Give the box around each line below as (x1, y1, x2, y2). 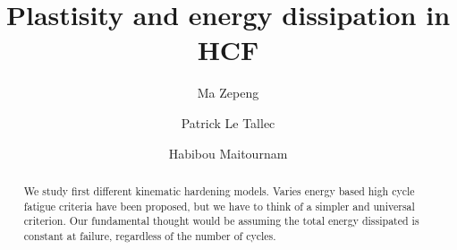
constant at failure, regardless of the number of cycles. (23, 228, 276, 243)
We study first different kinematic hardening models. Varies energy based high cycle (23, 183, 415, 198)
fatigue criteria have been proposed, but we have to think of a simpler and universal (23, 198, 415, 213)
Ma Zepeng (197, 83, 259, 102)
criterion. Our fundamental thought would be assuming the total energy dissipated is (23, 213, 419, 228)
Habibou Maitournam (168, 143, 288, 162)
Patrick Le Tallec (181, 113, 275, 132)
